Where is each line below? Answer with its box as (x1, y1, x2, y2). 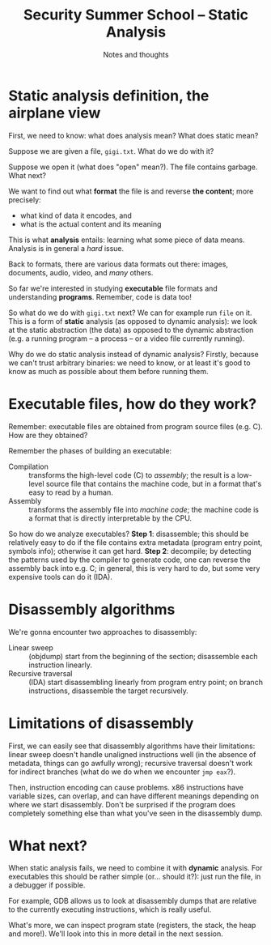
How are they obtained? (8, 430, 88, 440)
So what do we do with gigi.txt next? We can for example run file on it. (8, 308, 252, 317)
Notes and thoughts (103, 49, 169, 59)
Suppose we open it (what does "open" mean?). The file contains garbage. (8, 162, 258, 172)
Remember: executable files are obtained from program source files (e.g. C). (8, 421, 263, 431)
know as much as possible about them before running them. (8, 366, 209, 376)
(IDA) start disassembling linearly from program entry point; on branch (28, 677, 263, 687)
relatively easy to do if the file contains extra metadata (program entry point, (8, 537, 263, 547)
